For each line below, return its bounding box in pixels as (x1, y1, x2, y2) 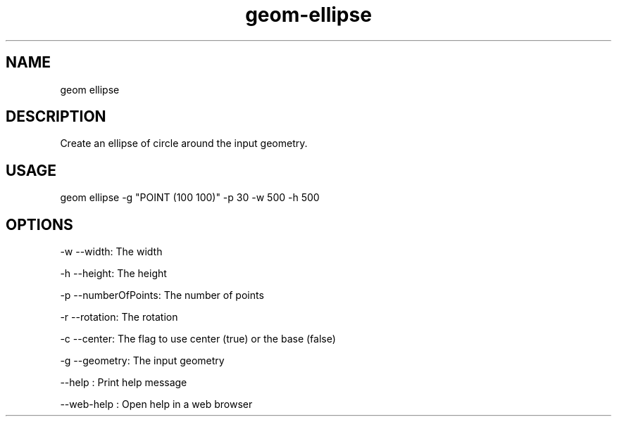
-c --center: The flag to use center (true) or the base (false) (60, 333, 336, 345)
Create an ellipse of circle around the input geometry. (60, 137, 308, 150)
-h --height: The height (60, 267, 167, 280)
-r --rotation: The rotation (60, 311, 178, 324)
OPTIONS (6, 215, 73, 234)
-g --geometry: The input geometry (60, 354, 225, 367)
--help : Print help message (60, 376, 187, 389)
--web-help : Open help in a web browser (60, 398, 253, 411)
